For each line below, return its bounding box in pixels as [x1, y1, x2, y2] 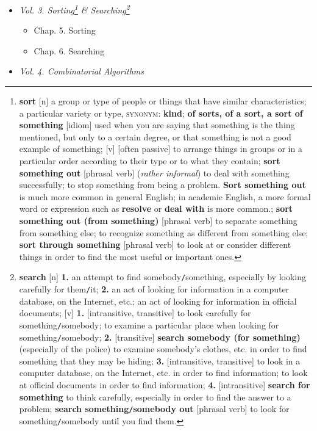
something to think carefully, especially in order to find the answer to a [19, 390, 291, 403]
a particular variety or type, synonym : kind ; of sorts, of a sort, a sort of [19, 106, 303, 119]
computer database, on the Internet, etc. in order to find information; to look [19, 366, 308, 379]
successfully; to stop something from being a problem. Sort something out [19, 178, 306, 191]
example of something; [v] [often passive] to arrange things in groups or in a [19, 142, 302, 155]
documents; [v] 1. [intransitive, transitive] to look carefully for [19, 306, 251, 319]
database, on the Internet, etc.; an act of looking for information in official [19, 294, 297, 307]
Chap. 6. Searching [34, 44, 105, 57]
